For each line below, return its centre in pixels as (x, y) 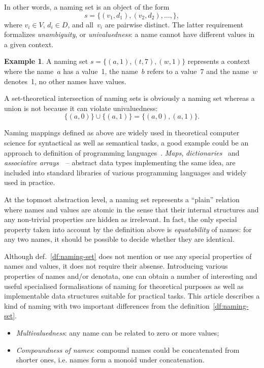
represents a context (219, 61)
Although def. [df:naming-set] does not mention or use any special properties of (128, 256)
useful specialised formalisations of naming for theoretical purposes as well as (124, 286)
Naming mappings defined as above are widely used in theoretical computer (122, 133)
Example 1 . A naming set (46, 61)
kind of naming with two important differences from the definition (107, 305)
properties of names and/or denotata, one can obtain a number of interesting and (131, 276)
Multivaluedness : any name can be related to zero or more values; (118, 333)
